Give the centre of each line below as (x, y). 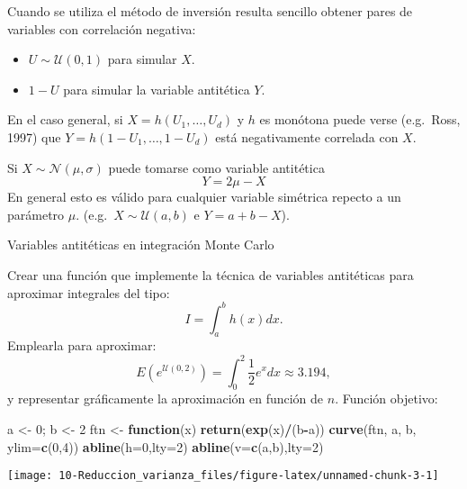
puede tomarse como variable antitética (216, 167)
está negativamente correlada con (307, 136)
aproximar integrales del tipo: (89, 292)
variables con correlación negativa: (102, 28)
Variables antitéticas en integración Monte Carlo (141, 244)
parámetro (36, 214)
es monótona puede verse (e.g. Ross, (360, 119)
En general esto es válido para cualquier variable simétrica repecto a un (204, 197)
